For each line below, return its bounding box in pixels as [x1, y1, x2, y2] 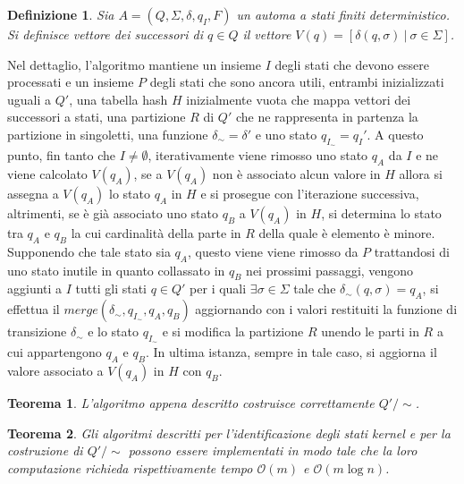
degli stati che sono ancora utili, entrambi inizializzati [149, 72, 444, 91]
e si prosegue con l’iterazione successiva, [200, 183, 419, 202]
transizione [7, 322, 67, 341]
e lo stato [88, 322, 139, 341]
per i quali [190, 279, 247, 298]
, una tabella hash [69, 89, 168, 108]
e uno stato [255, 124, 317, 143]
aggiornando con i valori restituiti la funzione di [195, 300, 458, 318]
